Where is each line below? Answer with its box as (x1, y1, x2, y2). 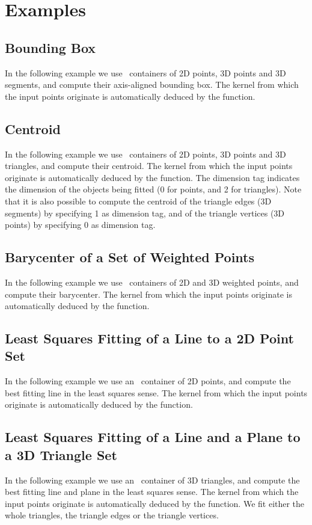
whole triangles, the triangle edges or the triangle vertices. (5, 509, 219, 521)
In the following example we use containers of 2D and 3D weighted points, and (5, 275, 299, 288)
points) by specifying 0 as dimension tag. (5, 218, 156, 231)
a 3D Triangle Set (5, 445, 117, 464)
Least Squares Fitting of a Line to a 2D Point (5, 329, 294, 348)
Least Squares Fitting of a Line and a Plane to (5, 428, 301, 446)
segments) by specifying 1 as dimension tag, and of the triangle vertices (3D (5, 206, 285, 219)
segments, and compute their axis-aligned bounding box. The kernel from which (5, 78, 299, 91)
